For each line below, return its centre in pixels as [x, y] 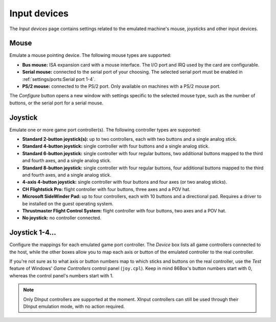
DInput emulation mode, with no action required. [74, 307]
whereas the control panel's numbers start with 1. [61, 275]
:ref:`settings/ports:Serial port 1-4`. [59, 79]
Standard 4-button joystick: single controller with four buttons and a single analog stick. [116, 146]
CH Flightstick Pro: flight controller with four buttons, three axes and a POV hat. [106, 189]
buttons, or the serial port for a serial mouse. [56, 103]
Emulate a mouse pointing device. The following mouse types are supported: [90, 55]
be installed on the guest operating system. [68, 203]
